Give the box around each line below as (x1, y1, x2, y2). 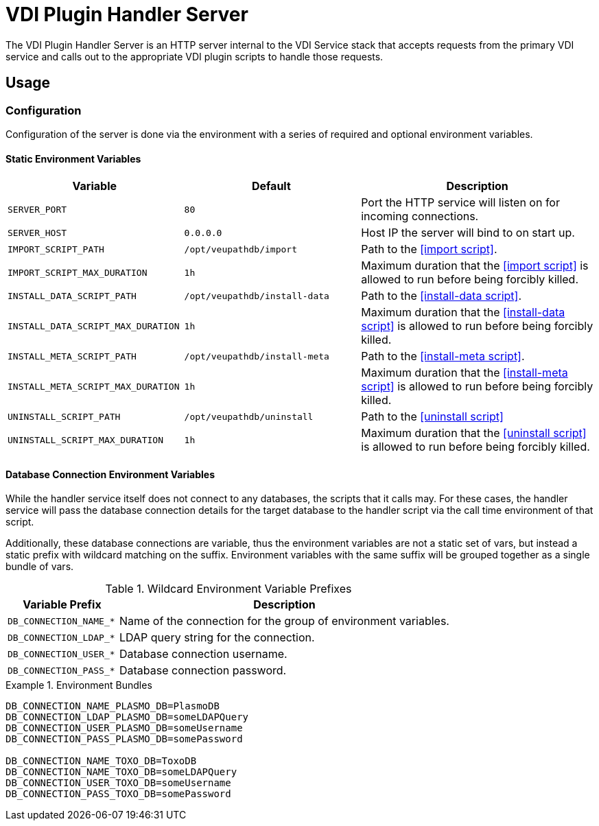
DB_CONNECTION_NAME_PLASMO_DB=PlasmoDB (5, 700, 220, 712)
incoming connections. (361, 209, 479, 224)
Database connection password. (119, 663, 287, 678)
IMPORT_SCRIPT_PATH (8, 244, 104, 255)
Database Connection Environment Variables (5, 468, 215, 480)
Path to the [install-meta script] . (361, 349, 525, 364)
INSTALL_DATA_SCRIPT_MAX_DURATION (8, 320, 180, 331)
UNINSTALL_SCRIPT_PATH (8, 411, 121, 422)
